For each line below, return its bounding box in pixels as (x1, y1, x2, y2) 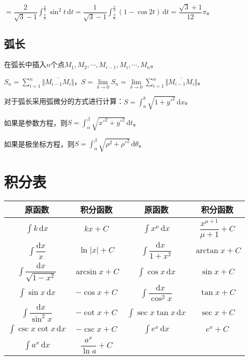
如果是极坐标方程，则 (4, 138, 74, 149)
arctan (196, 246, 218, 255)
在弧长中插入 (4, 59, 46, 70)
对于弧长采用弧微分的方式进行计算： (4, 96, 124, 106)
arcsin (76, 268, 97, 276)
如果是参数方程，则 (4, 117, 67, 128)
